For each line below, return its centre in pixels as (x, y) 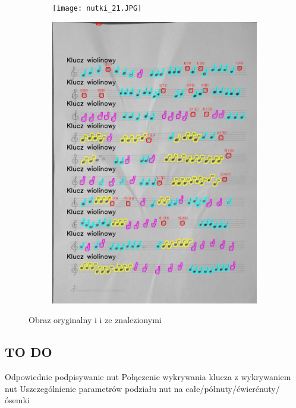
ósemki (17, 400)
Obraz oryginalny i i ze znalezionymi (95, 320)
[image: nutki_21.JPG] (97, 8)
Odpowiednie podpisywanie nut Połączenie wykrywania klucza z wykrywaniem (148, 377)
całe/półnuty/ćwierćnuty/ (233, 388)
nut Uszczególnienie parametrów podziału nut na (94, 388)
